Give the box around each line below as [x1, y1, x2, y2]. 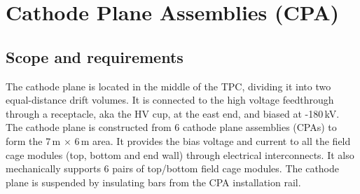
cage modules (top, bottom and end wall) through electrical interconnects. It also [6, 147, 354, 162]
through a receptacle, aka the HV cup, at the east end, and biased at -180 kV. [6, 106, 340, 120]
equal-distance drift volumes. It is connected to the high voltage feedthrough [6, 92, 334, 107]
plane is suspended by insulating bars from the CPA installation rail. [6, 174, 301, 189]
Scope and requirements [6, 46, 184, 67]
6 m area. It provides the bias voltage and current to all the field [74, 133, 351, 148]
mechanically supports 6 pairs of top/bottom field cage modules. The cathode [6, 161, 339, 176]
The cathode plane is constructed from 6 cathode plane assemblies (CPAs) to [6, 120, 337, 134]
